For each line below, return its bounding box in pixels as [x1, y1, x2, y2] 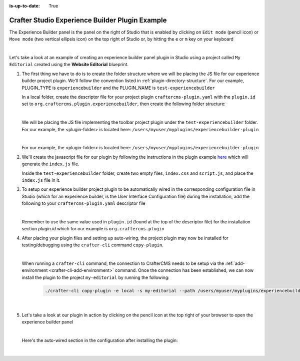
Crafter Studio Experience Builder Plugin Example [9, 16, 167, 25]
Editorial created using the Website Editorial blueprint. [9, 62, 128, 68]
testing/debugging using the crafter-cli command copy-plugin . [21, 242, 163, 248]
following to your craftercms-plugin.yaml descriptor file [21, 200, 146, 206]
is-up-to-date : [9, 3, 40, 9]
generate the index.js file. [21, 161, 79, 167]
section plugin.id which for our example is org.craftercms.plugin [21, 226, 164, 232]
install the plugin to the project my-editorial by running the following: [21, 274, 169, 280]
